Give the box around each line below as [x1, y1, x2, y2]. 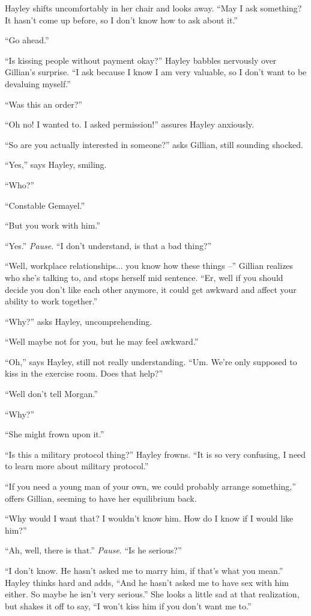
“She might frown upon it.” [5, 428, 104, 440]
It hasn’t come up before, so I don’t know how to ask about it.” [5, 13, 238, 26]
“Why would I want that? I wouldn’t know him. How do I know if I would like [5, 512, 294, 525]
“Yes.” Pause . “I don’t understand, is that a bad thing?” [5, 239, 212, 251]
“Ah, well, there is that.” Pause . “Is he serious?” [5, 544, 182, 556]
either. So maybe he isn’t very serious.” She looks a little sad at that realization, [5, 588, 300, 600]
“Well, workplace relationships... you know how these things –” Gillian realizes [5, 259, 294, 272]
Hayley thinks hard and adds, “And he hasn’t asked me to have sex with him [5, 576, 289, 588]
